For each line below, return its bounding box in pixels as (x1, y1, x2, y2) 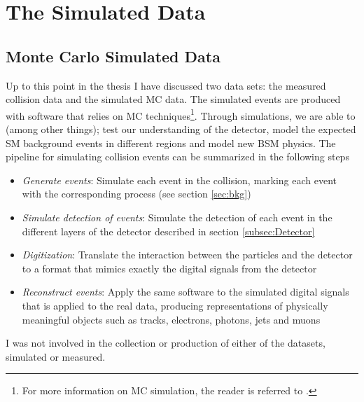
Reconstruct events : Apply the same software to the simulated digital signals (22, 284, 349, 299)
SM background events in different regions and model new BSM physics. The (6, 135, 336, 150)
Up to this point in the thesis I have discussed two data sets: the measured (6, 78, 326, 92)
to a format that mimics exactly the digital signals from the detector (22, 261, 317, 275)
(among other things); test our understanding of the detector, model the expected (6, 122, 356, 137)
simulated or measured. (6, 349, 106, 363)
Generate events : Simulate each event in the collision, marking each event (22, 172, 337, 187)
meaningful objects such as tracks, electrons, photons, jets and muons (22, 312, 321, 326)
